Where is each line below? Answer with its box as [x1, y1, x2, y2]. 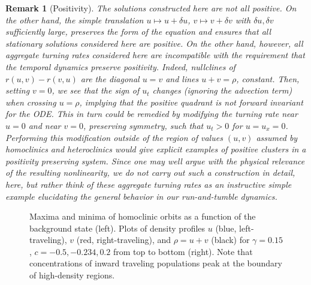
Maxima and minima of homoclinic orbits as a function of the [29, 210, 256, 223]
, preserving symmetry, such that [83, 119, 204, 131]
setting [5, 84, 30, 97]
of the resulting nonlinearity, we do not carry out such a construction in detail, [5, 166, 295, 179]
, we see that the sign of [52, 84, 140, 97]
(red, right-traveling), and [76, 233, 171, 246]
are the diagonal [80, 72, 140, 85]
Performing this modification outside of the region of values [5, 131, 223, 143]
